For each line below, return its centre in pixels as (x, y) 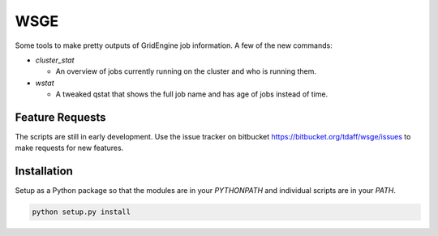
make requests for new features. (69, 148)
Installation (44, 172)
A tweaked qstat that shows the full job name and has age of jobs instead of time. (192, 94)
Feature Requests (60, 117)
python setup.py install (82, 212)
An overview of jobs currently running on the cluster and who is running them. (186, 71)
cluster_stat (55, 60)
